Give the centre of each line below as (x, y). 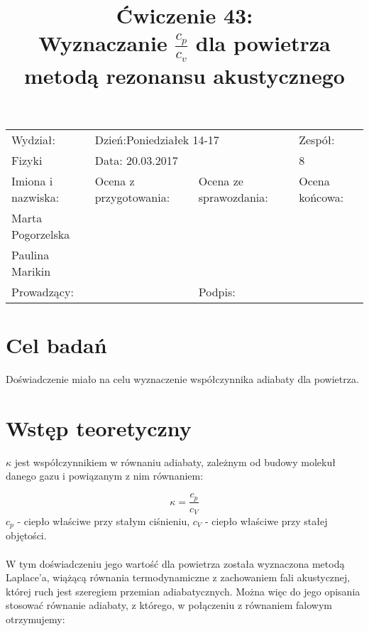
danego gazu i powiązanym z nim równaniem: (105, 476)
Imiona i (32, 181)
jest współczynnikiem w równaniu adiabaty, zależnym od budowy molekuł (175, 462)
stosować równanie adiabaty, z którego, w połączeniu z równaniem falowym (169, 605)
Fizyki (27, 161)
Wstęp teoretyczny (99, 427)
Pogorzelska (41, 234)
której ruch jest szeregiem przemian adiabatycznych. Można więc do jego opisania (183, 591)
